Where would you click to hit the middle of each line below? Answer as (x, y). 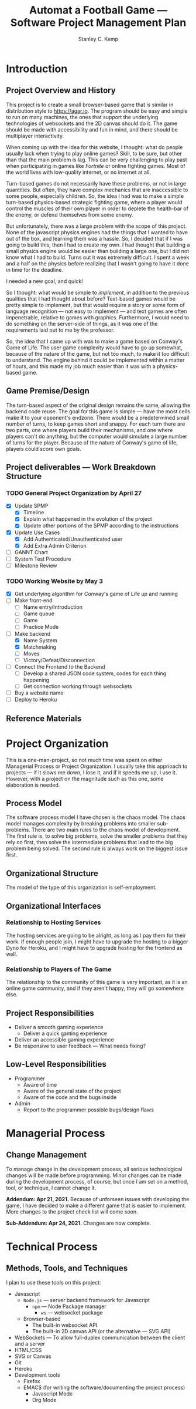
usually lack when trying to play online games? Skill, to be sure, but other (94, 153)
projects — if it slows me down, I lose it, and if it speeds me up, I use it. (92, 772)
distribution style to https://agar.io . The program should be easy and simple (97, 111)
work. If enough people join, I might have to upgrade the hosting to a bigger (97, 941)
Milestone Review (36, 565)
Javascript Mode (52, 1393)
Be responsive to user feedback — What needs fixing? (80, 1046)
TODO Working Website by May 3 (55, 581)
